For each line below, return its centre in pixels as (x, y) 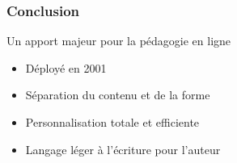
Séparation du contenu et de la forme (118, 95)
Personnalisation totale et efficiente (112, 122)
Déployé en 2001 (66, 67)
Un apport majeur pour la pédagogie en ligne (119, 41)
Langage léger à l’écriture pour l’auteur (123, 149)
